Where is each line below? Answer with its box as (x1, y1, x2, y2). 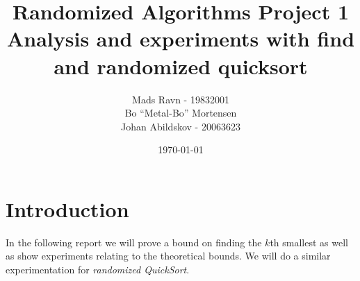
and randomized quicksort (54, 51, 308, 80)
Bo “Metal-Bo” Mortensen (124, 105, 237, 120)
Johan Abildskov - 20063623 (121, 119, 240, 133)
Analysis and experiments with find (6, 24, 355, 53)
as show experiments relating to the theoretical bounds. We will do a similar (6, 248, 331, 263)
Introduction (6, 194, 129, 223)
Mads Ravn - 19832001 (132, 92, 229, 106)
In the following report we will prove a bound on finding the (6, 235, 262, 249)
